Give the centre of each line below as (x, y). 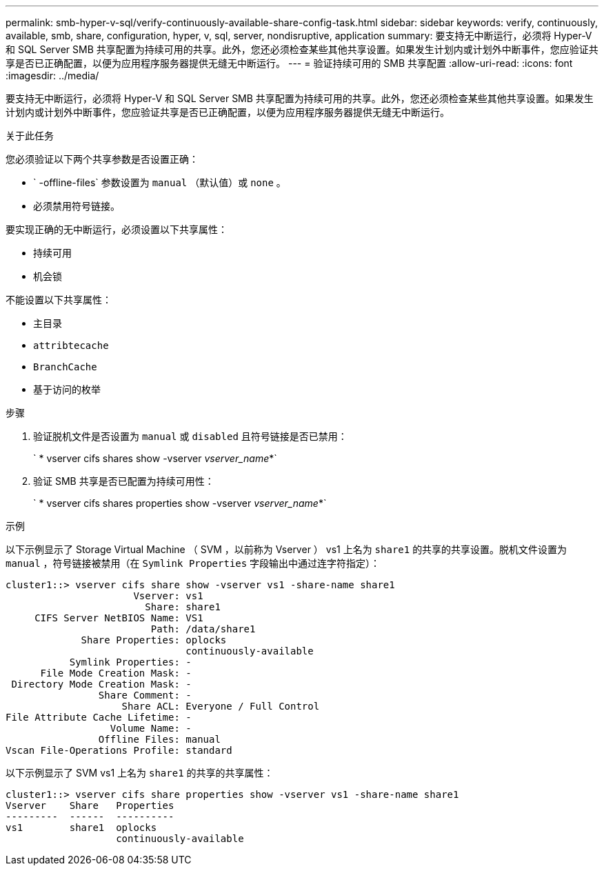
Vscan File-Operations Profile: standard (119, 750)
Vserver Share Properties (90, 805)
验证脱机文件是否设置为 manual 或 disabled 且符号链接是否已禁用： (190, 436)
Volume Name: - (151, 728)
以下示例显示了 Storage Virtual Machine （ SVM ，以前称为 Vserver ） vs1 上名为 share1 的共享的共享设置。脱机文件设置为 (286, 549)
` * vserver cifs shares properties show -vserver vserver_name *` (180, 503)
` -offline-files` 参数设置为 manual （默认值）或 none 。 (160, 182)
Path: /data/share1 (203, 629)
